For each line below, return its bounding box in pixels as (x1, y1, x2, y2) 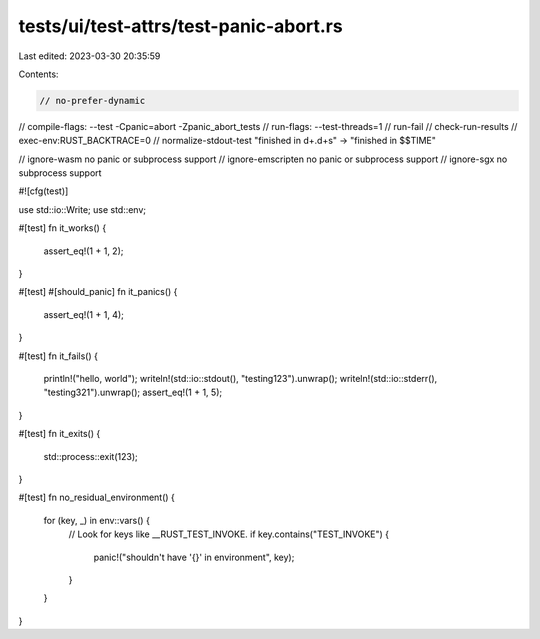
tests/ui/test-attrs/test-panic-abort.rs (18, 15, 344, 37)
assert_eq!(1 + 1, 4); (43, 308, 124, 320)
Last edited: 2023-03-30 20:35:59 (18, 50, 161, 62)
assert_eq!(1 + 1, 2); (43, 245, 124, 257)
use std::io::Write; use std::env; (18, 203, 147, 215)
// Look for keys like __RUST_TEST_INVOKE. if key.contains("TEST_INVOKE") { (68, 528, 390, 540)
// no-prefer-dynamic (39, 95, 146, 106)
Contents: (18, 68, 59, 80)
